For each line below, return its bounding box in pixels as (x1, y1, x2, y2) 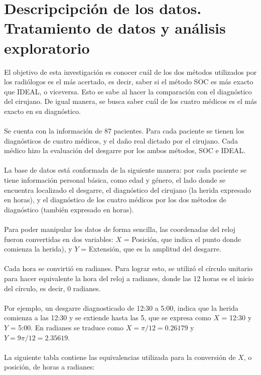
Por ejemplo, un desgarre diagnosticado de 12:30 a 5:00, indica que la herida (4, 302, 238, 313)
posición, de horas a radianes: (4, 361, 95, 372)
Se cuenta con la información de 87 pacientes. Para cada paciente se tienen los (4, 126, 244, 136)
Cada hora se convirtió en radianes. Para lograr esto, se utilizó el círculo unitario (4, 263, 253, 274)
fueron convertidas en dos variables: (4, 233, 113, 244)
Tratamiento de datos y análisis (4, 18, 226, 38)
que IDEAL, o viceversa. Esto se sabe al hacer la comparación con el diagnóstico (4, 86, 252, 96)
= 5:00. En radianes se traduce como (10, 322, 123, 332)
